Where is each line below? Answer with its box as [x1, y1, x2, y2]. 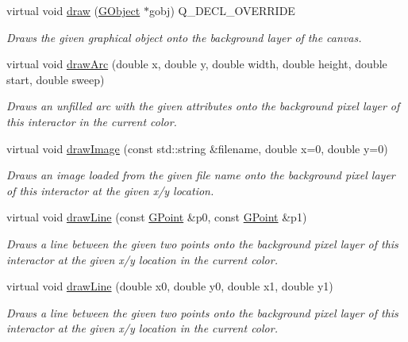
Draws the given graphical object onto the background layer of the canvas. [6, 29, 362, 45]
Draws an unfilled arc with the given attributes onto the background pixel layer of [6, 98, 400, 114]
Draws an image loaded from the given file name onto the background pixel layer [6, 167, 395, 183]
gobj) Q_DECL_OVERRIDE [148, 2, 295, 18]
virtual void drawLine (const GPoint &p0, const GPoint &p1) [6, 209, 307, 225]
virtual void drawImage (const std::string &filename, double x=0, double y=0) [6, 140, 388, 156]
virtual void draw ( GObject [6, 2, 140, 18]
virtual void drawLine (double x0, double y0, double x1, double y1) [6, 278, 333, 294]
